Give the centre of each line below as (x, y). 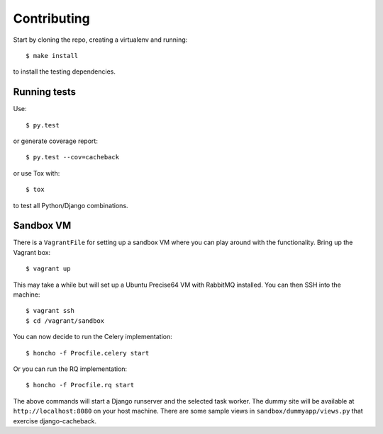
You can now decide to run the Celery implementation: (93, 337)
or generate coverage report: (56, 141)
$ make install (52, 56)
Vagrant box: (32, 252)
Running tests (45, 92)
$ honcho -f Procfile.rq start (80, 385)
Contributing (51, 18)
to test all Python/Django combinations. (71, 205)
